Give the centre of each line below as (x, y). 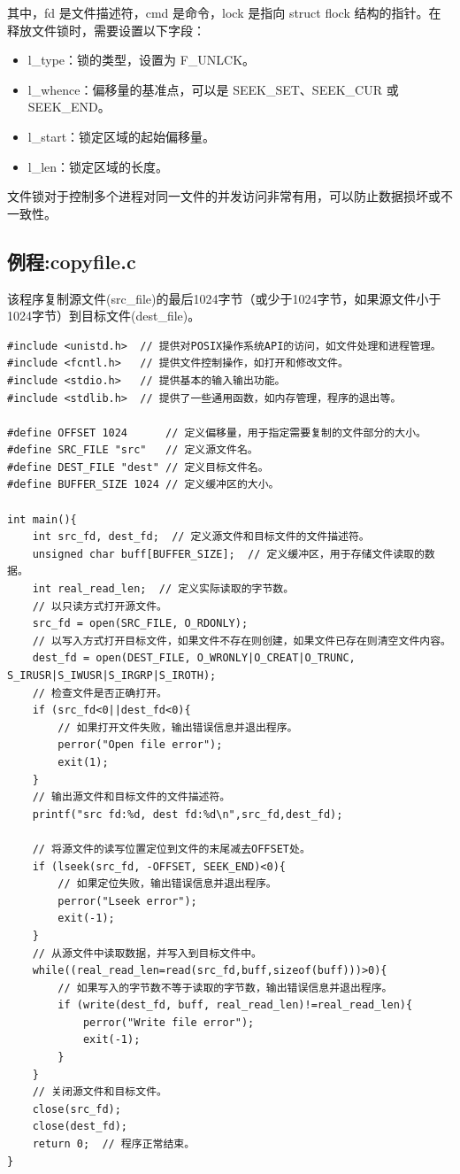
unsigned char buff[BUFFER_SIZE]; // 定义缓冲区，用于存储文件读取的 (228, 554)
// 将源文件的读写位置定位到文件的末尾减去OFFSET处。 (171, 849)
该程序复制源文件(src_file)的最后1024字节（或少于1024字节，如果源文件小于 (224, 298)
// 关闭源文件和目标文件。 (100, 1092)
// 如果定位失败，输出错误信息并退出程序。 (167, 884)
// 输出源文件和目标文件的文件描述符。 (131, 797)
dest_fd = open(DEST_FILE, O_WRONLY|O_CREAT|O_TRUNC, (194, 658)
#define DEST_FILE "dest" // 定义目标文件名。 (138, 467)
